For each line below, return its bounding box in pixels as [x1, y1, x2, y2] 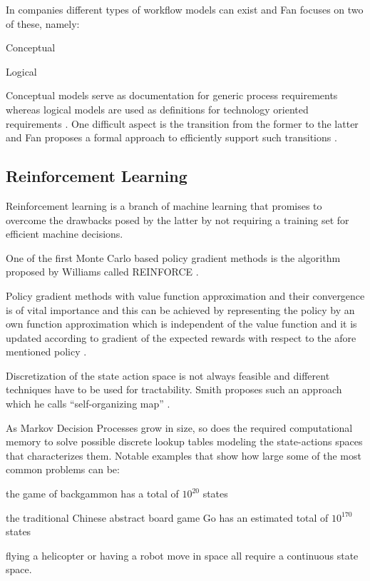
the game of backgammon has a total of [6, 486, 179, 501]
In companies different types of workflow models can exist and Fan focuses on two [6, 2, 364, 16]
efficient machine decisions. [6, 226, 123, 241]
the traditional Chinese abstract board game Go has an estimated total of [6, 510, 329, 525]
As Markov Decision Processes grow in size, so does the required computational [6, 420, 353, 435]
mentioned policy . [6, 344, 87, 359]
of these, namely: [6, 16, 80, 31]
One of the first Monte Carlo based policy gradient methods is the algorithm [6, 250, 341, 265]
